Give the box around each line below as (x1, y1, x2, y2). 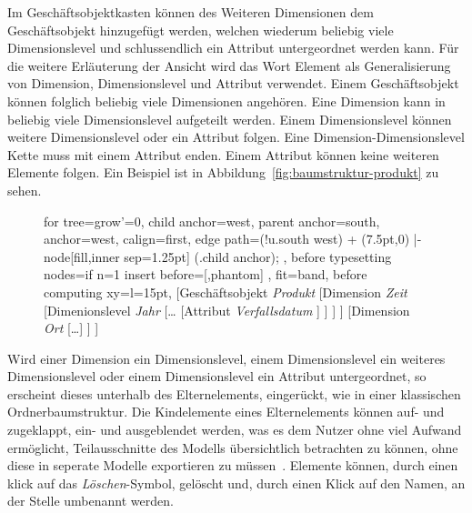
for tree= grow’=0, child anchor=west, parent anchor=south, (44, 211, 380, 230)
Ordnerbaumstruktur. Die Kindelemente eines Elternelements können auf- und (7, 402, 445, 421)
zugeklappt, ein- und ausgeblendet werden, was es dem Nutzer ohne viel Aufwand (7, 420, 462, 439)
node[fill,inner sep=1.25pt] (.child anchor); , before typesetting (44, 246, 392, 266)
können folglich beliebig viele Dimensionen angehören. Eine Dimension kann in (7, 91, 446, 110)
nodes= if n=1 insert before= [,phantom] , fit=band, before (44, 265, 367, 284)
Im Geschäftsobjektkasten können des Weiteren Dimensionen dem (7, 3, 374, 21)
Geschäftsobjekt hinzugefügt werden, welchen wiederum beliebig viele (7, 20, 394, 39)
